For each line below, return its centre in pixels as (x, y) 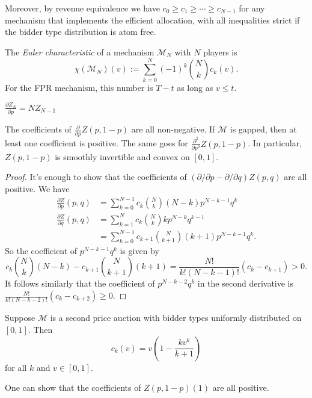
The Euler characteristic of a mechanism (80, 51)
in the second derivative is (246, 283)
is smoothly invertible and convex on (122, 156)
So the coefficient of (41, 250)
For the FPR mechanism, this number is (79, 87)
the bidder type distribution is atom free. (81, 32)
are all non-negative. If (173, 129)
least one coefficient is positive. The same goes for (96, 143)
